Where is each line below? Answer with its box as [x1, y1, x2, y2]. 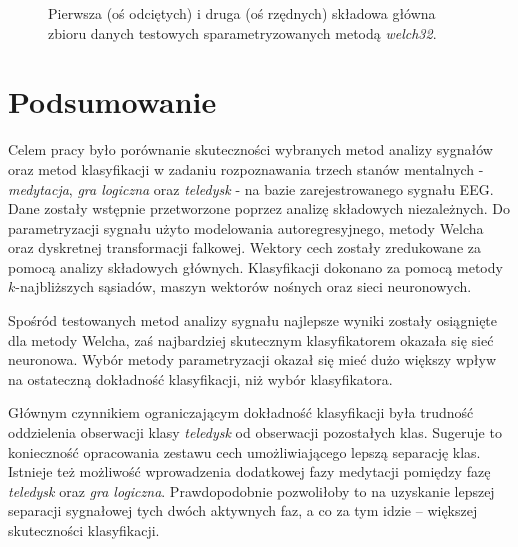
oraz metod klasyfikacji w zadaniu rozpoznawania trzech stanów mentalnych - [8, 158, 484, 179]
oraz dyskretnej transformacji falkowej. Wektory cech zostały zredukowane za [8, 237, 481, 258]
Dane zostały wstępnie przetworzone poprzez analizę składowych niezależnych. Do [8, 198, 511, 219]
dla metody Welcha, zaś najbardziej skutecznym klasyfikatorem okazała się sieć [8, 329, 494, 350]
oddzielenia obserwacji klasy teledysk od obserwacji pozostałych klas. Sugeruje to [8, 422, 502, 443]
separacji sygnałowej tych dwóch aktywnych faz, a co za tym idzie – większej [8, 500, 478, 521]
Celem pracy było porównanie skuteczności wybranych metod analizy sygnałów [8, 139, 493, 160]
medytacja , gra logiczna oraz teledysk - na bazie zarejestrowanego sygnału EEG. [8, 178, 494, 199]
